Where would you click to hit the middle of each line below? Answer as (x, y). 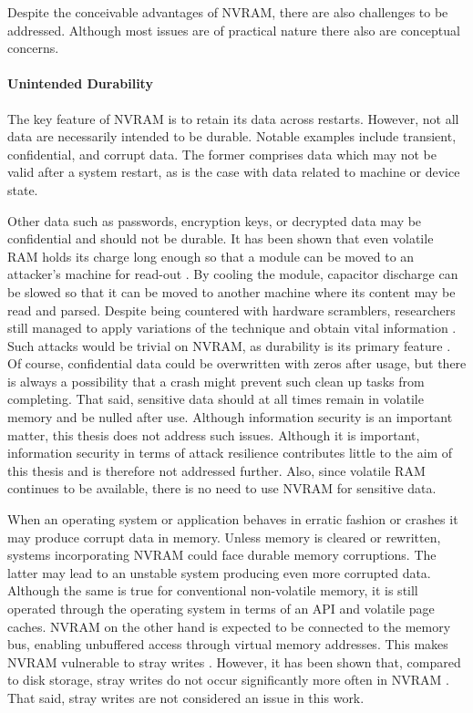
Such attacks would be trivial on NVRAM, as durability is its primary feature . (229, 345)
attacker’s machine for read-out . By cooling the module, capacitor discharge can (233, 274)
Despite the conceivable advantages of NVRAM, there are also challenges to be (228, 12)
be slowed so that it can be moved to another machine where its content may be (231, 291)
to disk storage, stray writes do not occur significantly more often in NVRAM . (228, 680)
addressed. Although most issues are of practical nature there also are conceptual (234, 30)
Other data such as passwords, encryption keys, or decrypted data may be (215, 220)
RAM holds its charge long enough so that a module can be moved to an (211, 256)
